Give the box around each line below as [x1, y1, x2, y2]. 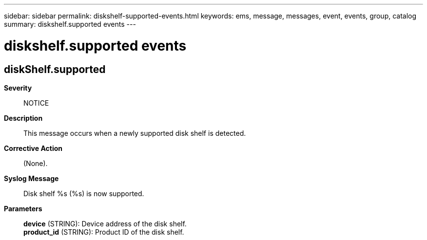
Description [4, 113, 43, 122]
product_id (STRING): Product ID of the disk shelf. [23, 227, 184, 236]
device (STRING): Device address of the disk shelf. [23, 219, 187, 228]
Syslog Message [4, 174, 59, 183]
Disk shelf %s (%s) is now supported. [23, 189, 144, 198]
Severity [4, 83, 32, 92]
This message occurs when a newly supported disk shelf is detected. [23, 129, 246, 137]
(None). [23, 159, 48, 167]
